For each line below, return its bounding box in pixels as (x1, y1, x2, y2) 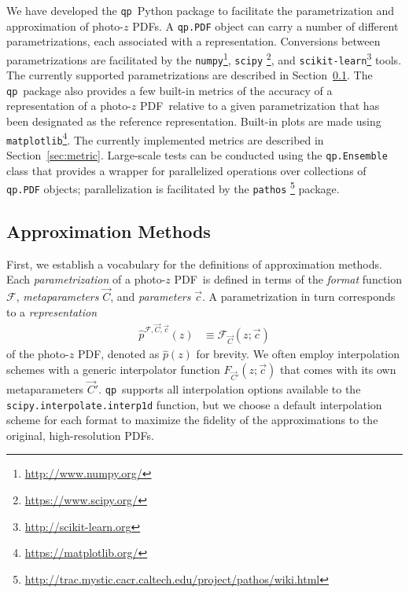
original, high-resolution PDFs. (6, 426, 154, 443)
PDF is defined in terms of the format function (174, 271, 403, 287)
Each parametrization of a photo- (6, 271, 166, 287)
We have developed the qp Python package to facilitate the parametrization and (6, 2, 394, 18)
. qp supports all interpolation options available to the (98, 380, 361, 397)
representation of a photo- (6, 97, 131, 114)
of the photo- (6, 346, 69, 362)
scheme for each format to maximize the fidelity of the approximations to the (6, 412, 378, 428)
